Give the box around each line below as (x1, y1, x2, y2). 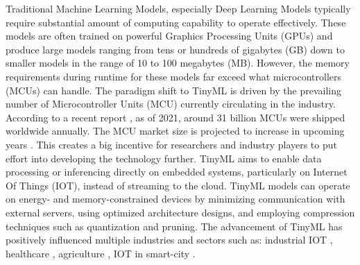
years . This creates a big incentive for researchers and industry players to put (6, 137, 337, 151)
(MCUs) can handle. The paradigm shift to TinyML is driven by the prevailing (6, 83, 341, 97)
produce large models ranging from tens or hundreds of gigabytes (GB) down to (6, 42, 345, 56)
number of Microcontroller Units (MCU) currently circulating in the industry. (6, 96, 336, 111)
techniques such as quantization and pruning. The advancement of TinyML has (6, 219, 343, 233)
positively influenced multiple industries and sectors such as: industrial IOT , (6, 232, 333, 247)
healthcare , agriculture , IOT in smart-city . (6, 246, 196, 260)
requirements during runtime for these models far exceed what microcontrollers (6, 69, 342, 83)
